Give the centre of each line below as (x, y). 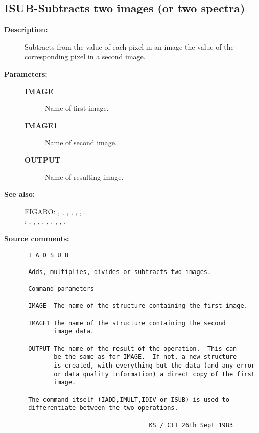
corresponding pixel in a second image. (85, 56)
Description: (26, 29)
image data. (74, 332)
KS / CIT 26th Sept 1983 (191, 425)
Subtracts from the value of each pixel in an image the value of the (129, 46)
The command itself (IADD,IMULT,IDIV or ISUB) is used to (129, 400)
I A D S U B (48, 255)
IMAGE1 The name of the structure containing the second (127, 323)
